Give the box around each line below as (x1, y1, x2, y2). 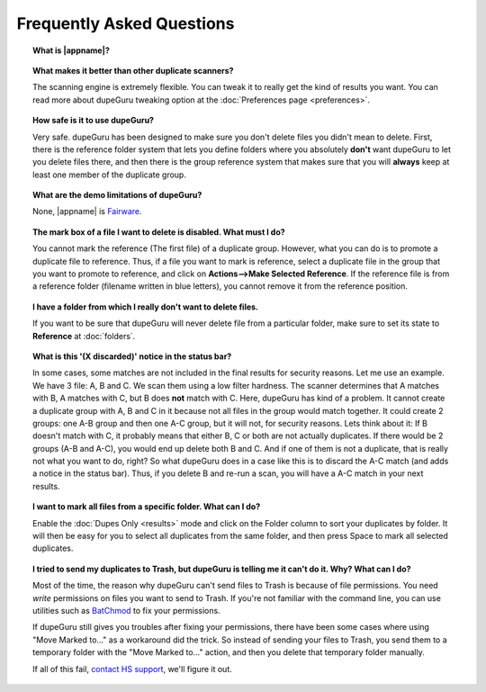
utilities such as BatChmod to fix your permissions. (32, 606, 220, 616)
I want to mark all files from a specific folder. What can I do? (32, 501, 261, 512)
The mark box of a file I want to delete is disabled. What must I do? (32, 226, 285, 238)
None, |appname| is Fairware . (32, 206, 143, 217)
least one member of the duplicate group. (32, 169, 186, 180)
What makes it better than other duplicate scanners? (32, 65, 234, 76)
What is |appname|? (32, 45, 110, 56)
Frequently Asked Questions (16, 13, 235, 33)
